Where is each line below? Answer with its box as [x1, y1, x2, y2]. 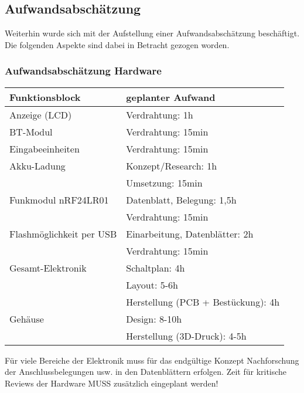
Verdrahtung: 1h [126, 107, 193, 121]
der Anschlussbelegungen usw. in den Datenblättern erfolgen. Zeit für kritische [5, 365, 287, 378]
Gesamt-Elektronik [9, 260, 87, 275]
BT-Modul [9, 124, 53, 138]
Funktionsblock [9, 90, 81, 104]
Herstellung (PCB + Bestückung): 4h [126, 294, 280, 309]
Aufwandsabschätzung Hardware [5, 63, 162, 78]
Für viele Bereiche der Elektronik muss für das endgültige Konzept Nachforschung [5, 354, 299, 366]
